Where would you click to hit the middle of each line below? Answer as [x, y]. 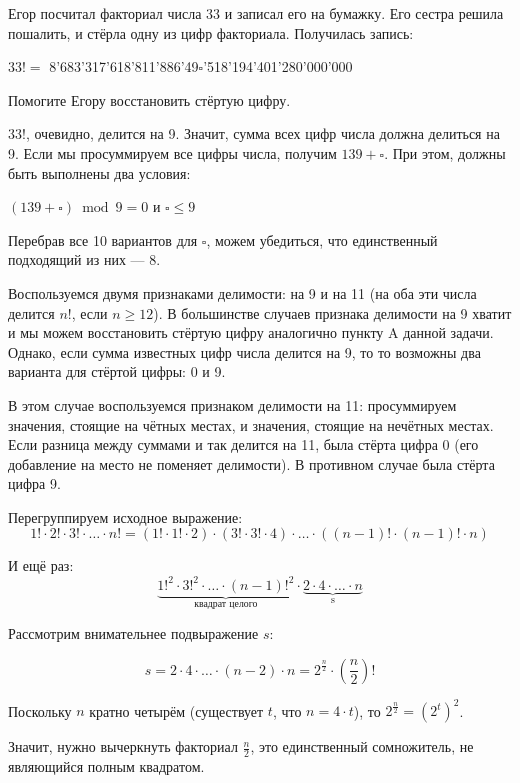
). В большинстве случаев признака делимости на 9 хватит [332, 312]
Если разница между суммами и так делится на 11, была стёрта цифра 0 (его [243, 444]
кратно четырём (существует [176, 710]
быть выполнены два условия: [99, 172]
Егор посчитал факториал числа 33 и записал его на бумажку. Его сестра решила [256, 13]
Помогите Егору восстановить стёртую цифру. [149, 99]
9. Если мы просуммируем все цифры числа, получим [172, 152]
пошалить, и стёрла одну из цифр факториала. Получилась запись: [211, 32]
